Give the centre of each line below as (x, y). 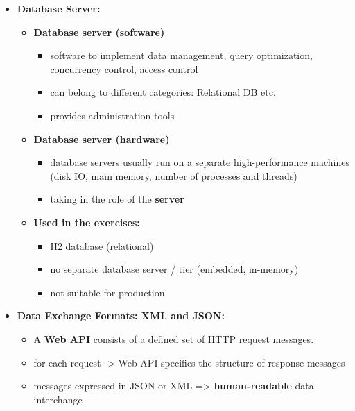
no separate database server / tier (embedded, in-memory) (174, 269)
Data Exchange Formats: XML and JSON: (121, 316)
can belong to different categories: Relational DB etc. (163, 92)
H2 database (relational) (102, 245)
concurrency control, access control (124, 68)
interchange (58, 399)
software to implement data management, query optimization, (181, 55)
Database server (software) (99, 32)
